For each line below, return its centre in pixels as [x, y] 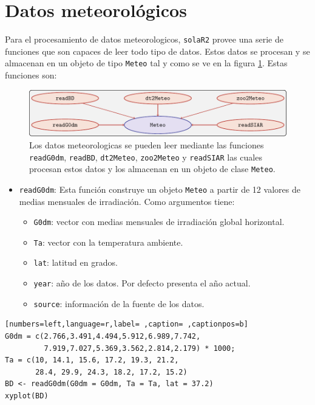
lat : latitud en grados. [76, 262]
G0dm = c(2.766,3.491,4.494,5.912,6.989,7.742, [103, 336]
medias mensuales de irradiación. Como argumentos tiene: [127, 201]
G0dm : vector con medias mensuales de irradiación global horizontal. [159, 222]
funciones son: [31, 75]
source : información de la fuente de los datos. [119, 303]
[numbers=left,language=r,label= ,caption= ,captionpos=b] [127, 324]
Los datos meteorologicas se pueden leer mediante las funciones [147, 144]
